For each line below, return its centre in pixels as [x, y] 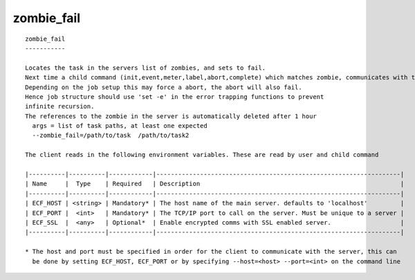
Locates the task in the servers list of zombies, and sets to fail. [146, 68]
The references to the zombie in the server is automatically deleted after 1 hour [171, 116]
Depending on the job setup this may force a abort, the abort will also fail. [164, 87]
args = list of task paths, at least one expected [120, 126]
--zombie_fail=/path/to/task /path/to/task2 [111, 136]
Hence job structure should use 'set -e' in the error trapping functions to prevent [175, 96]
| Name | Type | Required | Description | [215, 184]
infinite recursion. [60, 106]
